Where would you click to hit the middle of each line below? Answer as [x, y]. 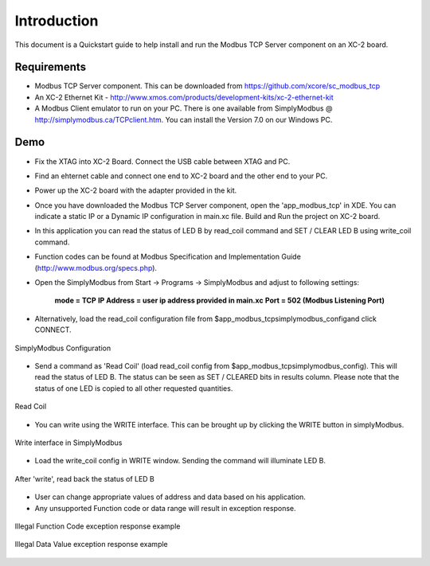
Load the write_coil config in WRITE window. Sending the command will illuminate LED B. [180, 461]
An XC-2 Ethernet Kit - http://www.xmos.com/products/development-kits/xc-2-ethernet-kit [184, 97]
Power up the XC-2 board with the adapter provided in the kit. [136, 190]
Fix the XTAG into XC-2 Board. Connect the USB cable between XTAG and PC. [162, 161]
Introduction [57, 21]
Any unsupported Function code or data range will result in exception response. [165, 508]
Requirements [51, 67]
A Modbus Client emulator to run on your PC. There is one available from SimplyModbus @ [184, 108]
